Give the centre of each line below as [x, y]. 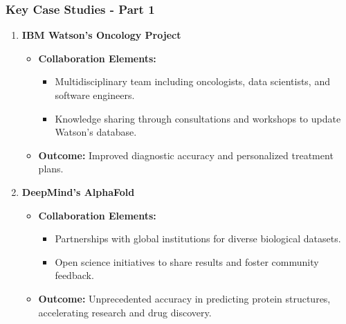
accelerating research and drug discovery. [125, 312]
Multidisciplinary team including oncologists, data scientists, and [192, 81]
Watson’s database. [96, 132]
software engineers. [95, 95]
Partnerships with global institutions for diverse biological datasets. [198, 238]
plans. [51, 169]
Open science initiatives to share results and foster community [187, 261]
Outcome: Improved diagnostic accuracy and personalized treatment [186, 155]
